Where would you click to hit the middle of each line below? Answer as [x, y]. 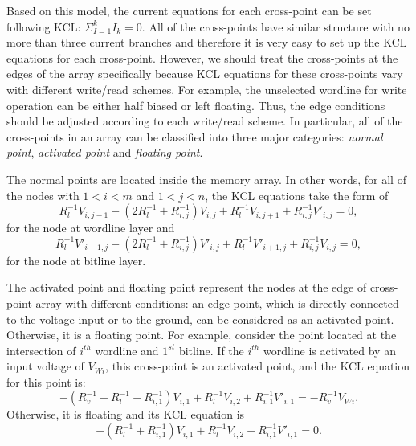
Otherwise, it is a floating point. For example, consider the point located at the [202, 335]
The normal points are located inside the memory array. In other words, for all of [206, 179]
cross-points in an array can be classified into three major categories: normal [195, 136]
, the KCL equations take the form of [297, 195]
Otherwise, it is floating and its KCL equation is [126, 414]
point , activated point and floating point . [105, 152]
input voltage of [45, 366]
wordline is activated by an [329, 350]
